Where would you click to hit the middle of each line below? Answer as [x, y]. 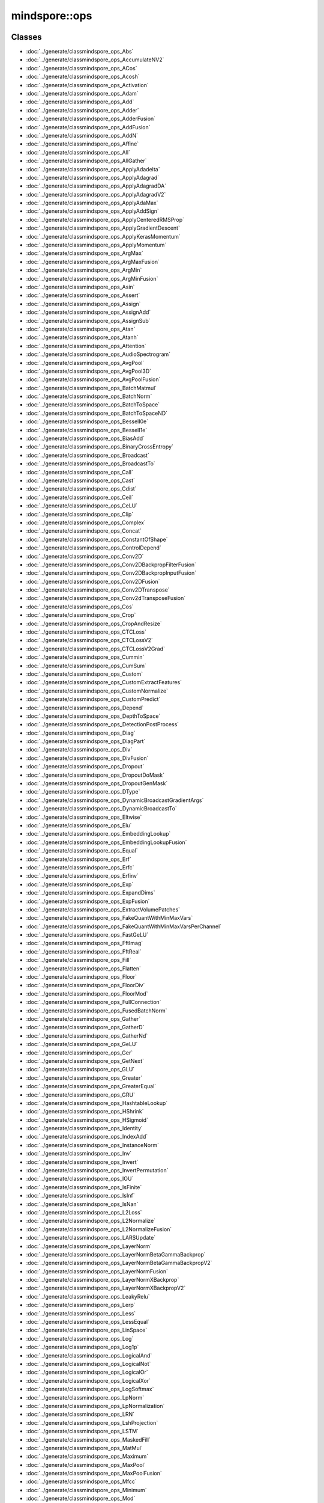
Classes [26, 37]
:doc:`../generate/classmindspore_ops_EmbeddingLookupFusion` [106, 842]
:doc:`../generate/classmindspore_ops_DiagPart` [86, 741]
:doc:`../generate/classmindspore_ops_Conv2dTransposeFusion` [106, 598]
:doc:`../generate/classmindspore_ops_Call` [79, 472]
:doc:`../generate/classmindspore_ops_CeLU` [82, 506]
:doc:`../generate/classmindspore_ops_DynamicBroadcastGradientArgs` [115, 800]
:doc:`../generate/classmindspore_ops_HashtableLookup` [97, 1103]
